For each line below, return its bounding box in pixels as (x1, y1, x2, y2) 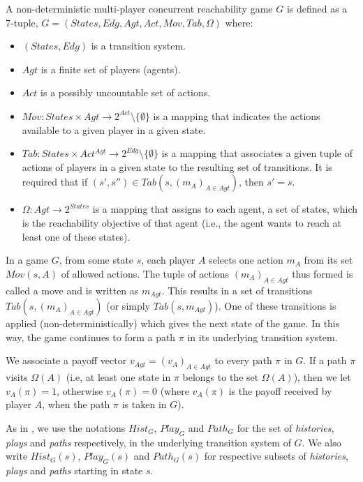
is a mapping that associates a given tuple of (161, 146, 353, 160)
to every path (214, 353, 272, 368)
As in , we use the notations (6, 420, 126, 435)
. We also (302, 435, 341, 449)
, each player (141, 253, 195, 267)
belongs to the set (182, 369, 259, 384)
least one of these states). (22, 229, 131, 243)
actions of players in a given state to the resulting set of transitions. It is (22, 159, 332, 174)
